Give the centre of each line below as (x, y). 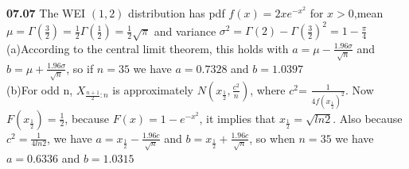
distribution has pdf (177, 13)
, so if (80, 68)
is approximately (153, 89)
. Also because (368, 118)
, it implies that (238, 118)
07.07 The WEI (46, 13)
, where (268, 89)
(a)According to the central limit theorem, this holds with (148, 48)
